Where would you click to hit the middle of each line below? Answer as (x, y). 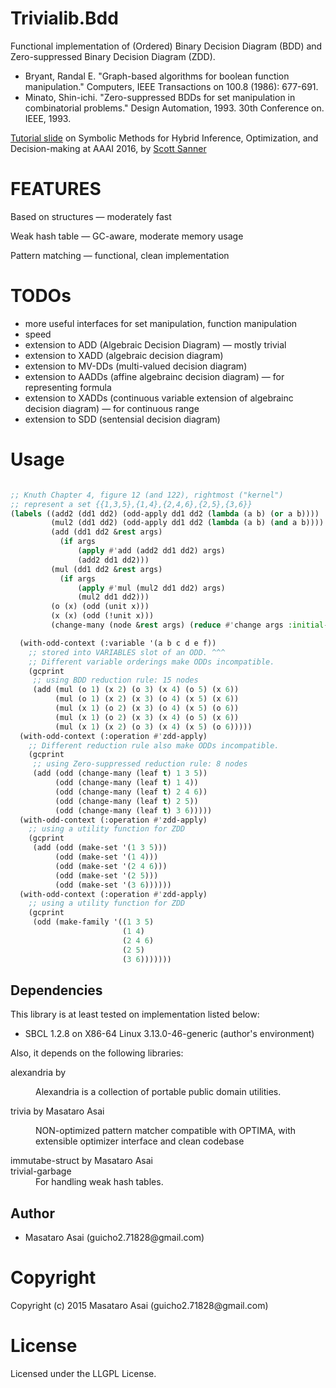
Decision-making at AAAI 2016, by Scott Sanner (108, 148)
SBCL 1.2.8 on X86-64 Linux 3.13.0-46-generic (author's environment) (169, 1034)
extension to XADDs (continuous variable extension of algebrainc (159, 398)
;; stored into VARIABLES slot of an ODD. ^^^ (127, 652)
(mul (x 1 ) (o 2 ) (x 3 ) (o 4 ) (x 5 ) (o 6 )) (147, 708)
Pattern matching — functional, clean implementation (120, 255)
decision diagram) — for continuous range (112, 408)
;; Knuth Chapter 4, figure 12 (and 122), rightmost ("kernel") (147, 495)
